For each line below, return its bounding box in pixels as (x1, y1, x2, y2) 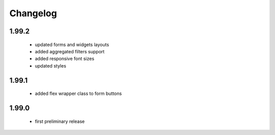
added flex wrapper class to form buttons (35, 90, 122, 96)
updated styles (35, 62, 66, 69)
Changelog (9, 8, 57, 19)
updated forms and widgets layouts (35, 41, 109, 48)
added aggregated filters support (35, 48, 105, 54)
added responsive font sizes (35, 56, 94, 62)
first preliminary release (35, 118, 85, 124)
